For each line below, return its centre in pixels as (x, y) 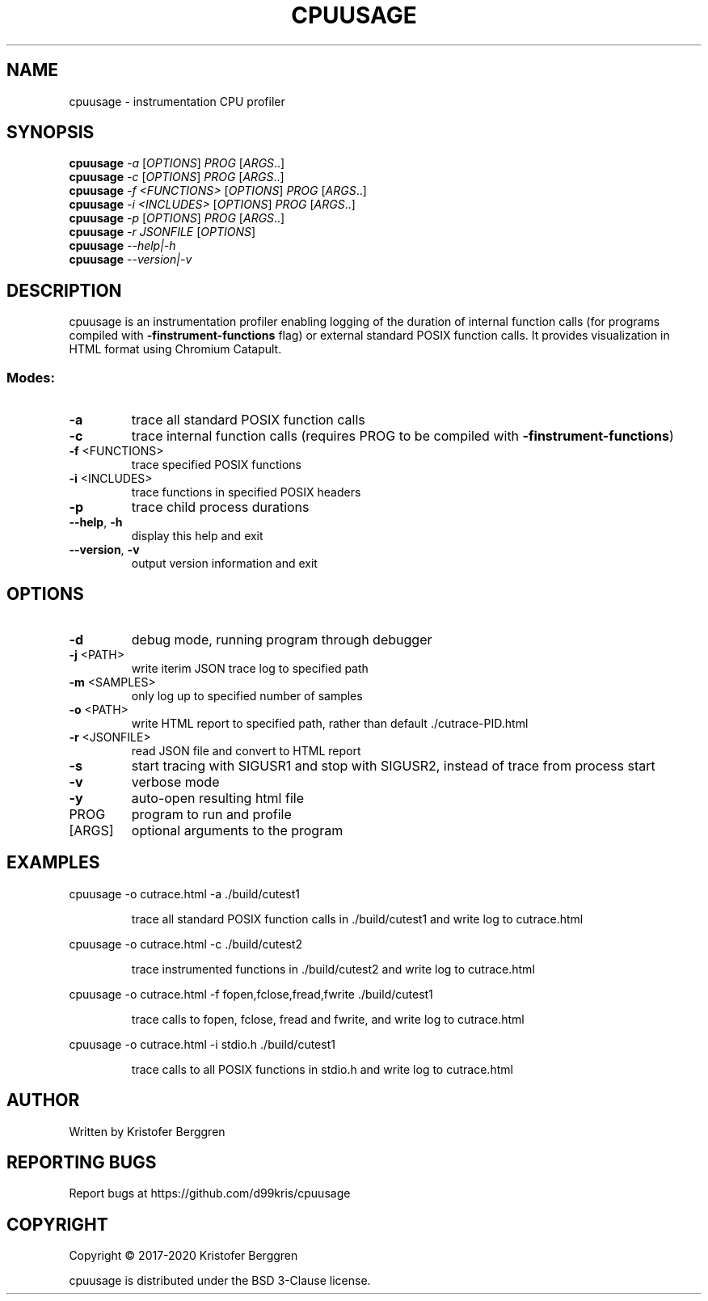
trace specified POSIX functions (216, 465)
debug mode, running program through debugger (282, 639)
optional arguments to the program (237, 830)
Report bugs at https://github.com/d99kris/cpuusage (210, 1193)
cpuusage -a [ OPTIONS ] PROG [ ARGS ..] (177, 163)
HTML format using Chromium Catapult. (175, 349)
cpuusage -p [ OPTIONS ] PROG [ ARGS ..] (177, 218)
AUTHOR (43, 1100)
